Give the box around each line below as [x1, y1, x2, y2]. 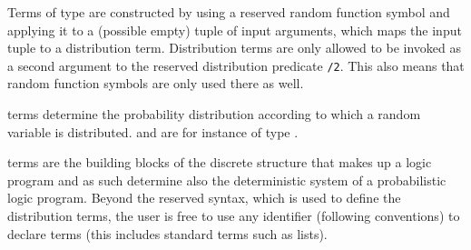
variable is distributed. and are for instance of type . [7, 122, 299, 141]
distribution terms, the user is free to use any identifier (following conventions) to [7, 206, 460, 225]
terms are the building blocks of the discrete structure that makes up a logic [7, 153, 432, 172]
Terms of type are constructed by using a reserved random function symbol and [7, 3, 450, 21]
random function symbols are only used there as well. [7, 74, 304, 93]
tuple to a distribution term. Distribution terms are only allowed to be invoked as [7, 38, 462, 57]
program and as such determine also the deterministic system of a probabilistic [7, 170, 446, 189]
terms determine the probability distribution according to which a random [7, 105, 421, 124]
